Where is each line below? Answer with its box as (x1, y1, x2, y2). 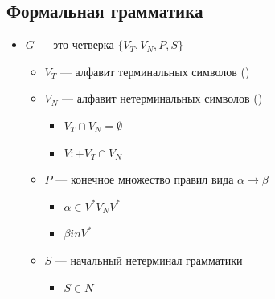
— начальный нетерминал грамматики (55, 251, 243, 268)
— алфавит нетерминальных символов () (62, 90, 263, 107)
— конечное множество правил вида (55, 171, 234, 188)
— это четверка (38, 36, 114, 53)
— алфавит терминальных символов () (60, 63, 250, 79)
